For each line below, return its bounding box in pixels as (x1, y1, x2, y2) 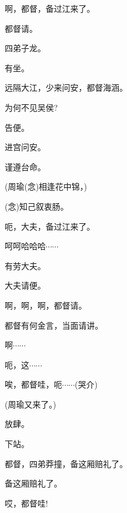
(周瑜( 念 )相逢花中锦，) (5, 180, 87, 193)
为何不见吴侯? (5, 101, 58, 113)
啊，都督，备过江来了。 (5, 2, 95, 14)
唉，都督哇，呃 (5, 378, 62, 390)
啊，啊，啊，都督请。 (5, 299, 87, 311)
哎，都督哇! (5, 497, 48, 509)
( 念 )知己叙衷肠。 (5, 200, 68, 212)
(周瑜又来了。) (5, 398, 56, 410)
